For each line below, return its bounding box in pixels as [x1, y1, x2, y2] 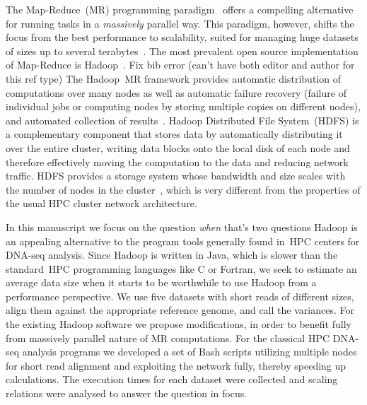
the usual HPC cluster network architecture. [6, 196, 197, 211]
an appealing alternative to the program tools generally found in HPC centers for [6, 233, 360, 248]
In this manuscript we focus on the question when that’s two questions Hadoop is [6, 219, 358, 234]
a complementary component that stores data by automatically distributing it [6, 127, 343, 141]
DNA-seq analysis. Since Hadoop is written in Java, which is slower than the [6, 247, 338, 262]
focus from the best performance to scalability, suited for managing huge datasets [6, 30, 359, 45]
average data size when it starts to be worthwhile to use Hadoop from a [6, 275, 317, 290]
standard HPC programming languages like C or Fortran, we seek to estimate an [6, 261, 357, 276]
